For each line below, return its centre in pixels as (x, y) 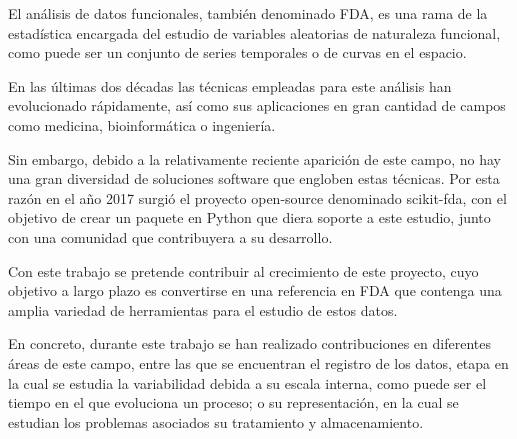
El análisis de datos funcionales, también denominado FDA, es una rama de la (248, 13)
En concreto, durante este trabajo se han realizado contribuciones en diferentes (249, 343)
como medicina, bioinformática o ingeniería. (142, 124)
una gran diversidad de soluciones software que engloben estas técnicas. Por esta (254, 178)
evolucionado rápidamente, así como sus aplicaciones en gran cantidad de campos (257, 105)
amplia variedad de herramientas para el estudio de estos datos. (203, 309)
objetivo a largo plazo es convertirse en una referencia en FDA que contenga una (255, 290)
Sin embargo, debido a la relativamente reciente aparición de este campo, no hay (254, 158)
